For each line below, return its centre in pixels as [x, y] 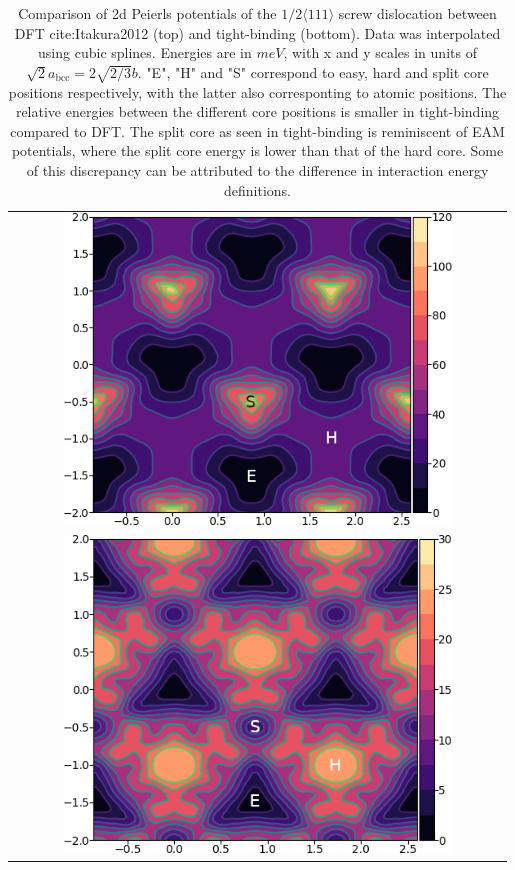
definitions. [257, 189]
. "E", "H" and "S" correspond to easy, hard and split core [313, 71]
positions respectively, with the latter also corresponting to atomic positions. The [257, 91]
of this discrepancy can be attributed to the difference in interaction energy [257, 169]
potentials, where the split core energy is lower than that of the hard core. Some [257, 150]
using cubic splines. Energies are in [145, 52]
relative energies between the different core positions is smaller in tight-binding [257, 111]
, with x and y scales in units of [380, 52]
